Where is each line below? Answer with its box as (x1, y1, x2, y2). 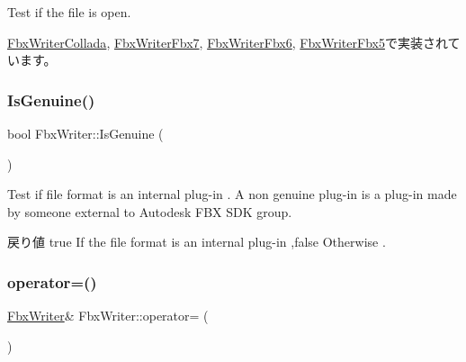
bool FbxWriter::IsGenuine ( (7, 124, 164, 142)
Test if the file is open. (7, 3, 131, 21)
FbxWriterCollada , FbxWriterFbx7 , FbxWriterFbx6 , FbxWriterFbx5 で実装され (7, 32, 448, 51)
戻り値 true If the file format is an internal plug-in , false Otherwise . (7, 232, 386, 251)
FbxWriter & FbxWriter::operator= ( (7, 306, 209, 325)
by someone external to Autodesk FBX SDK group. (7, 202, 292, 221)
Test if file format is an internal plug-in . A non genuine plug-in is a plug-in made (7, 185, 457, 204)
